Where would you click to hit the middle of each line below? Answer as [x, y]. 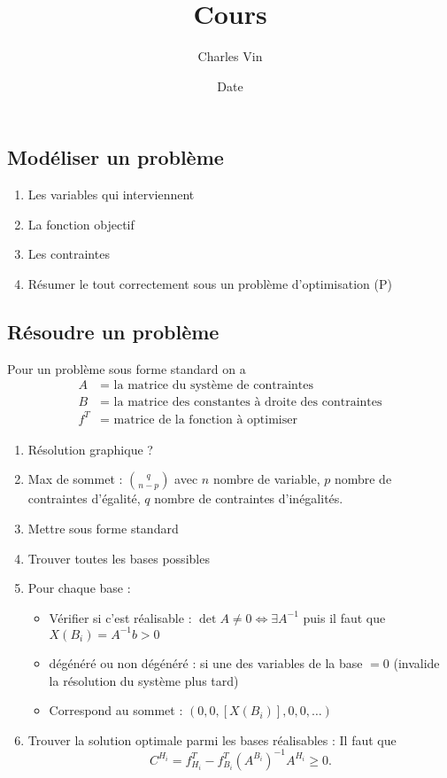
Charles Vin [230, 56]
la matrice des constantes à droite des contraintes [248, 403]
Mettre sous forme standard [103, 529]
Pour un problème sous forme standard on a [127, 368]
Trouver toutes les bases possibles [119, 558]
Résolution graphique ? [90, 449]
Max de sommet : [75, 479]
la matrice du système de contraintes [213, 386]
